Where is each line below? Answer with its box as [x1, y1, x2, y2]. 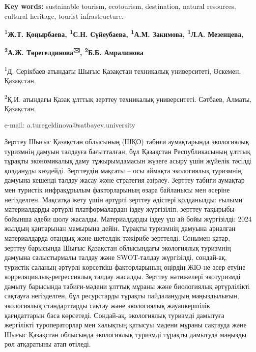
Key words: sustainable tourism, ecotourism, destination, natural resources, [4, 1, 236, 11]
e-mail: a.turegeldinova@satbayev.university [4, 120, 136, 130]
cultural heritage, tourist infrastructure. [4, 10, 124, 21]
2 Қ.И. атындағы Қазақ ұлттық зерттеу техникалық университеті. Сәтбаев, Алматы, [4, 92, 252, 104]
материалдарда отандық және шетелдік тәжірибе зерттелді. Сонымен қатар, [4, 232, 230, 243]
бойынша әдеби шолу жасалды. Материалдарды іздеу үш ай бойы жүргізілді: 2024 [4, 213, 252, 224]
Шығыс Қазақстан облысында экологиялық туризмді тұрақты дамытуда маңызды [4, 329, 247, 339]
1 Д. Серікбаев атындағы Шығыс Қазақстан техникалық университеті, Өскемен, [4, 64, 241, 76]
